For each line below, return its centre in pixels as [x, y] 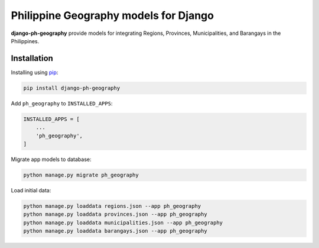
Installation [32, 58]
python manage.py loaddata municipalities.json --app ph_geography [123, 223]
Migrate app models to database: [51, 159]
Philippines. [25, 41]
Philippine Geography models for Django [112, 15]
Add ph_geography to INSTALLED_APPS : [62, 103]
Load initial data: [31, 190]
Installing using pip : [35, 72]
